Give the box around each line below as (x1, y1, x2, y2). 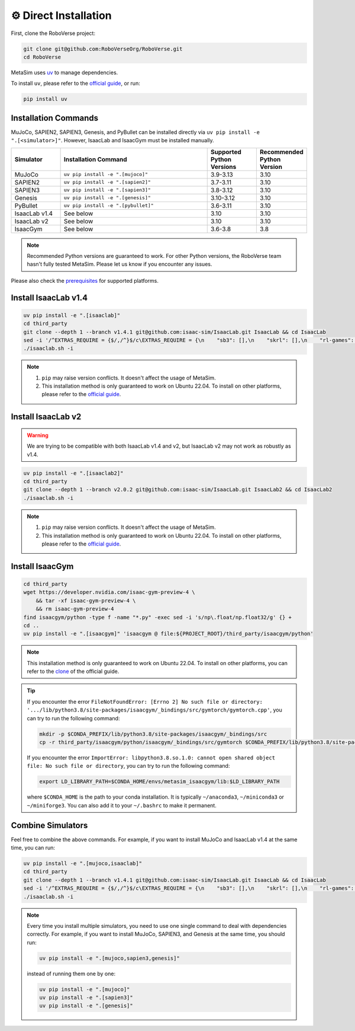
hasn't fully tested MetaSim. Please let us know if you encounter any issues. (27, 261, 212, 268)
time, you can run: (11, 844, 56, 851)
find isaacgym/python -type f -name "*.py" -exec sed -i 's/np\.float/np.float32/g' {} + (23, 614, 292, 621)
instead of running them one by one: (27, 970, 115, 977)
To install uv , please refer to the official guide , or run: (11, 80, 140, 87)
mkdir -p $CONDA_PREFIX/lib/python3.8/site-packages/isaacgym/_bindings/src (39, 730, 267, 738)
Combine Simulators (11, 820, 88, 830)
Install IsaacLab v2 (11, 412, 82, 422)
